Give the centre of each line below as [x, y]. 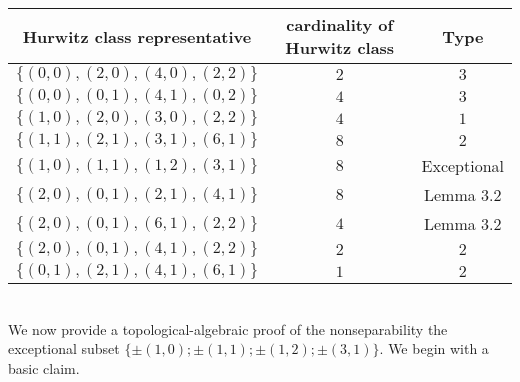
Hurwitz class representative [137, 36]
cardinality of [340, 24]
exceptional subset [64, 348]
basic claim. [44, 367]
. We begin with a [434, 348]
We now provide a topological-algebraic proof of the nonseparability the [228, 328]
